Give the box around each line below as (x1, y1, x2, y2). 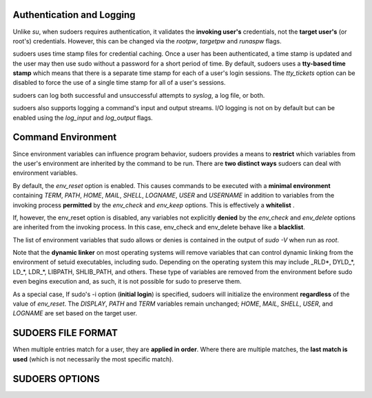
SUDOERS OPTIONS (12, 373, 100, 385)
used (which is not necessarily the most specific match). (12, 355, 174, 363)
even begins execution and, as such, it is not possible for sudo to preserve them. (12, 277, 242, 286)
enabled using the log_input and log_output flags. (12, 114, 153, 122)
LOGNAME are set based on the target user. (12, 309, 138, 317)
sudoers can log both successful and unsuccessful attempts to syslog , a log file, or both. (12, 91, 265, 99)
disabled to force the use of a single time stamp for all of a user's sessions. (12, 78, 226, 87)
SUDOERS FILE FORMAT (12, 327, 118, 339)
